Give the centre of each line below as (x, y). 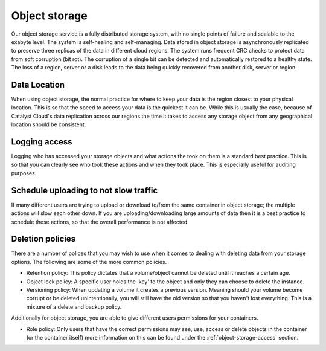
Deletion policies (43, 239)
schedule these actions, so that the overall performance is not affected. (100, 222)
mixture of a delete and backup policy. (74, 307)
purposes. (24, 173)
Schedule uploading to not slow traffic (85, 190)
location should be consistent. (49, 124)
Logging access (42, 142)
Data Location (38, 85)
